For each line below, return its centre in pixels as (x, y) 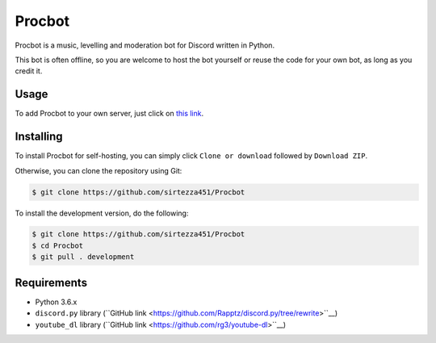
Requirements (51, 282)
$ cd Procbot (58, 245)
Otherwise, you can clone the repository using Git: (99, 170)
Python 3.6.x (56, 302)
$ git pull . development (83, 257)
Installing (39, 137)
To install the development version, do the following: (102, 213)
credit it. (29, 71)
